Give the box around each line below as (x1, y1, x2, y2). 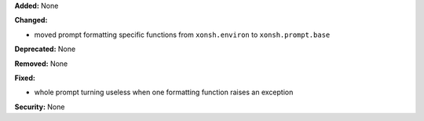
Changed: (14, 16, 48, 25)
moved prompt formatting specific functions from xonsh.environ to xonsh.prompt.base (34, 30, 331, 39)
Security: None (14, 102, 65, 112)
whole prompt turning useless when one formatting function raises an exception (34, 87, 294, 97)
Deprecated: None (14, 44, 76, 54)
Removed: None (14, 59, 68, 68)
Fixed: (14, 73, 35, 82)
